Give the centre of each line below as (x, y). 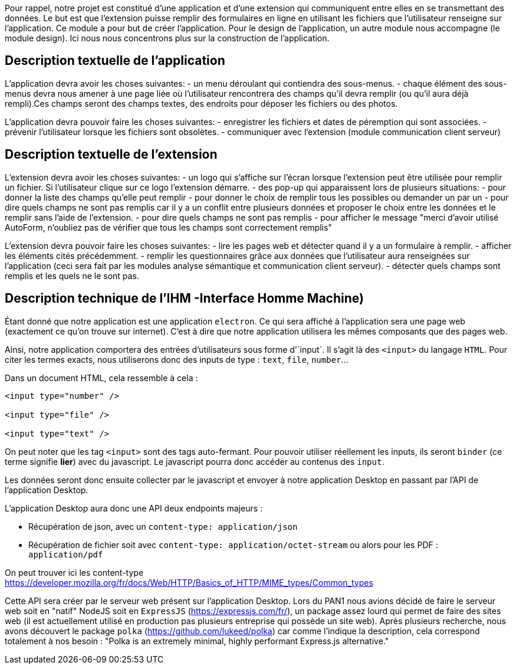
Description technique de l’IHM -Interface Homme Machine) (184, 299)
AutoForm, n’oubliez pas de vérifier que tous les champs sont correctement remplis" (168, 227)
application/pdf (66, 554)
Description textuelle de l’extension (111, 155)
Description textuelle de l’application (115, 61)
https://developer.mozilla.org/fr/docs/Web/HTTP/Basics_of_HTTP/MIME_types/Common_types (189, 582)
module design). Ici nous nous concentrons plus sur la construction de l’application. (167, 38)
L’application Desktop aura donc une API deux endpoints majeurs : (134, 508)
